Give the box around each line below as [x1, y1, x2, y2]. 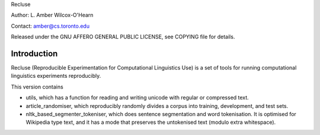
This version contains [11, 83, 63, 90]
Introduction [11, 48, 58, 58]
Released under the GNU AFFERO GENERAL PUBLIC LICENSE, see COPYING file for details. [11, 33, 235, 41]
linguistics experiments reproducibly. [11, 73, 101, 80]
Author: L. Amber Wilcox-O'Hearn [11, 12, 94, 19]
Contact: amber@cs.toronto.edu [11, 22, 90, 29]
